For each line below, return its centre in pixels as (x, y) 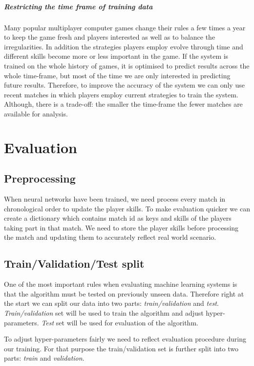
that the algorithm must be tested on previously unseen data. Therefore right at (124, 293)
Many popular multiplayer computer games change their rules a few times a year (125, 27)
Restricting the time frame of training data (78, 6)
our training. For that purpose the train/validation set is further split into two (121, 348)
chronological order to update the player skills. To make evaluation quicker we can (127, 208)
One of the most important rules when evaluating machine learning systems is (121, 284)
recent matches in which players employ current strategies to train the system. (121, 94)
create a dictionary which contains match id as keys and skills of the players (118, 218)
